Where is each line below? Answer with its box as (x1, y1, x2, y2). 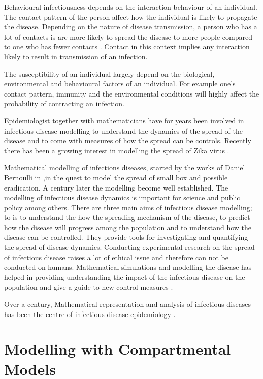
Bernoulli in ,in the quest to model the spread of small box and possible (4, 172, 228, 182)
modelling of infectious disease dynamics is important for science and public (4, 192, 240, 203)
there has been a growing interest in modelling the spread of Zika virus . (4, 145, 229, 155)
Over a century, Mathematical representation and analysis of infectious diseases (4, 299, 251, 309)
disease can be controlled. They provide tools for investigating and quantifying (4, 232, 248, 242)
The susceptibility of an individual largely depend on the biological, (4, 68, 215, 79)
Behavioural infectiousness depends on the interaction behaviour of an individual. (4, 2, 257, 12)
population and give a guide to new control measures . (4, 281, 173, 292)
